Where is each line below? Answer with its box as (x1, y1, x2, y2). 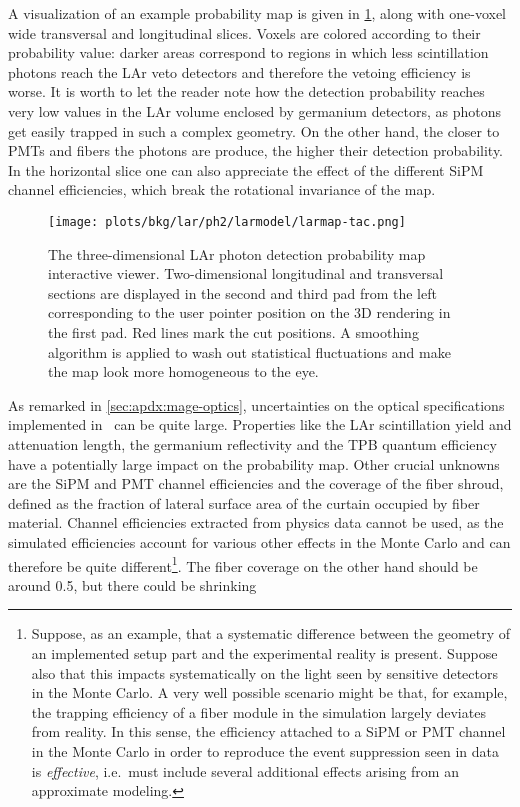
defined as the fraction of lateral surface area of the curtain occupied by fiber (8, 492, 480, 513)
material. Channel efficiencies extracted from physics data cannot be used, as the (8, 512, 504, 533)
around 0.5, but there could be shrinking (8, 574, 257, 595)
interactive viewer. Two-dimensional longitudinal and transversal (48, 263, 444, 284)
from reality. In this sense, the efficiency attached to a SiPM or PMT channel (31, 721, 506, 742)
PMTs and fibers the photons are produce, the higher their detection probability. (8, 140, 504, 161)
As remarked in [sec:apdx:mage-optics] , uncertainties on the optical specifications (8, 394, 505, 415)
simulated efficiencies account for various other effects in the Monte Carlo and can (8, 531, 511, 552)
